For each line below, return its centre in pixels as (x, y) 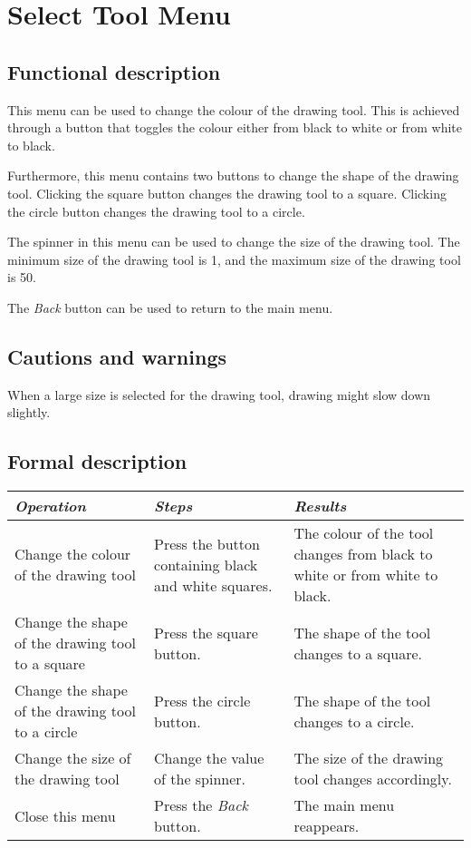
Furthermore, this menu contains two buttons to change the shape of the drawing (233, 175)
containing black (206, 564)
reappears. (327, 826)
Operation (50, 506)
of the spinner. (200, 779)
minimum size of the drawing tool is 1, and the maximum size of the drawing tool (234, 259)
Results (320, 506)
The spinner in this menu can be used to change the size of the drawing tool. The (234, 242)
